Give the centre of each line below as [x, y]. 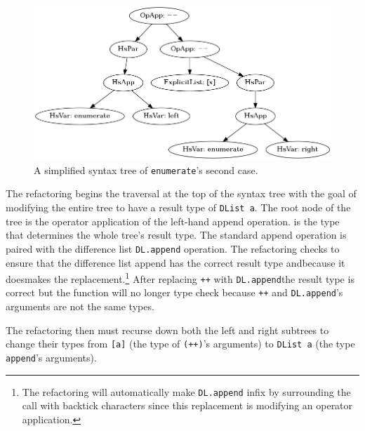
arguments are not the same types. [80, 306]
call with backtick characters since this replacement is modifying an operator [187, 405]
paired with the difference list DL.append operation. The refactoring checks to [173, 248]
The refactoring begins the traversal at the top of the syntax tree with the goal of [181, 193]
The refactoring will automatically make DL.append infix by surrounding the [186, 391]
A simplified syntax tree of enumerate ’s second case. [146, 170]
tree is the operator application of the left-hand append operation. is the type [173, 221]
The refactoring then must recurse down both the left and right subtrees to [167, 330]
